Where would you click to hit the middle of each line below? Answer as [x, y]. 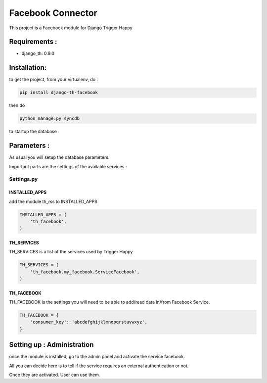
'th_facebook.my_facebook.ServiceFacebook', [85, 272]
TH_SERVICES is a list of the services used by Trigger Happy [71, 252]
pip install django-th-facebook [59, 93]
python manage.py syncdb [50, 119]
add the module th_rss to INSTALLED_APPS [53, 201]
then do [17, 105]
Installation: [28, 68]
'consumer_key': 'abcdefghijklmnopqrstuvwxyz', [89, 322]
